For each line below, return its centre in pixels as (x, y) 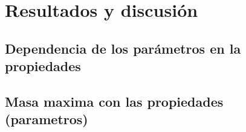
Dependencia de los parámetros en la (123, 48)
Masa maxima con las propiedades (114, 101)
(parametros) (47, 119)
